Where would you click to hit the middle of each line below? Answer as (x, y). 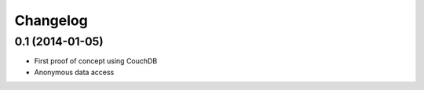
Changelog (51, 20)
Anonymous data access (74, 72)
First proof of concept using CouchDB (96, 61)
